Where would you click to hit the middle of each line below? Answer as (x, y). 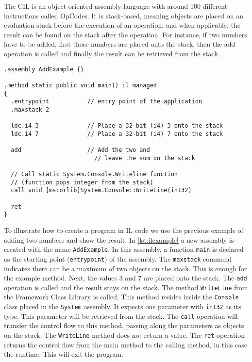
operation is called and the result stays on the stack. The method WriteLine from (126, 287)
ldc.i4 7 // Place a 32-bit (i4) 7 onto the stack (117, 134)
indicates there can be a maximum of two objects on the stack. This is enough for (126, 268)
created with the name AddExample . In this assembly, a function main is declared (124, 249)
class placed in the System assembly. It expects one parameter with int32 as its (123, 306)
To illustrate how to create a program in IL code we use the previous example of (124, 230)
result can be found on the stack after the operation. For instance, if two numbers (126, 34)
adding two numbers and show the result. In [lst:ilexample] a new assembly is (119, 239)
